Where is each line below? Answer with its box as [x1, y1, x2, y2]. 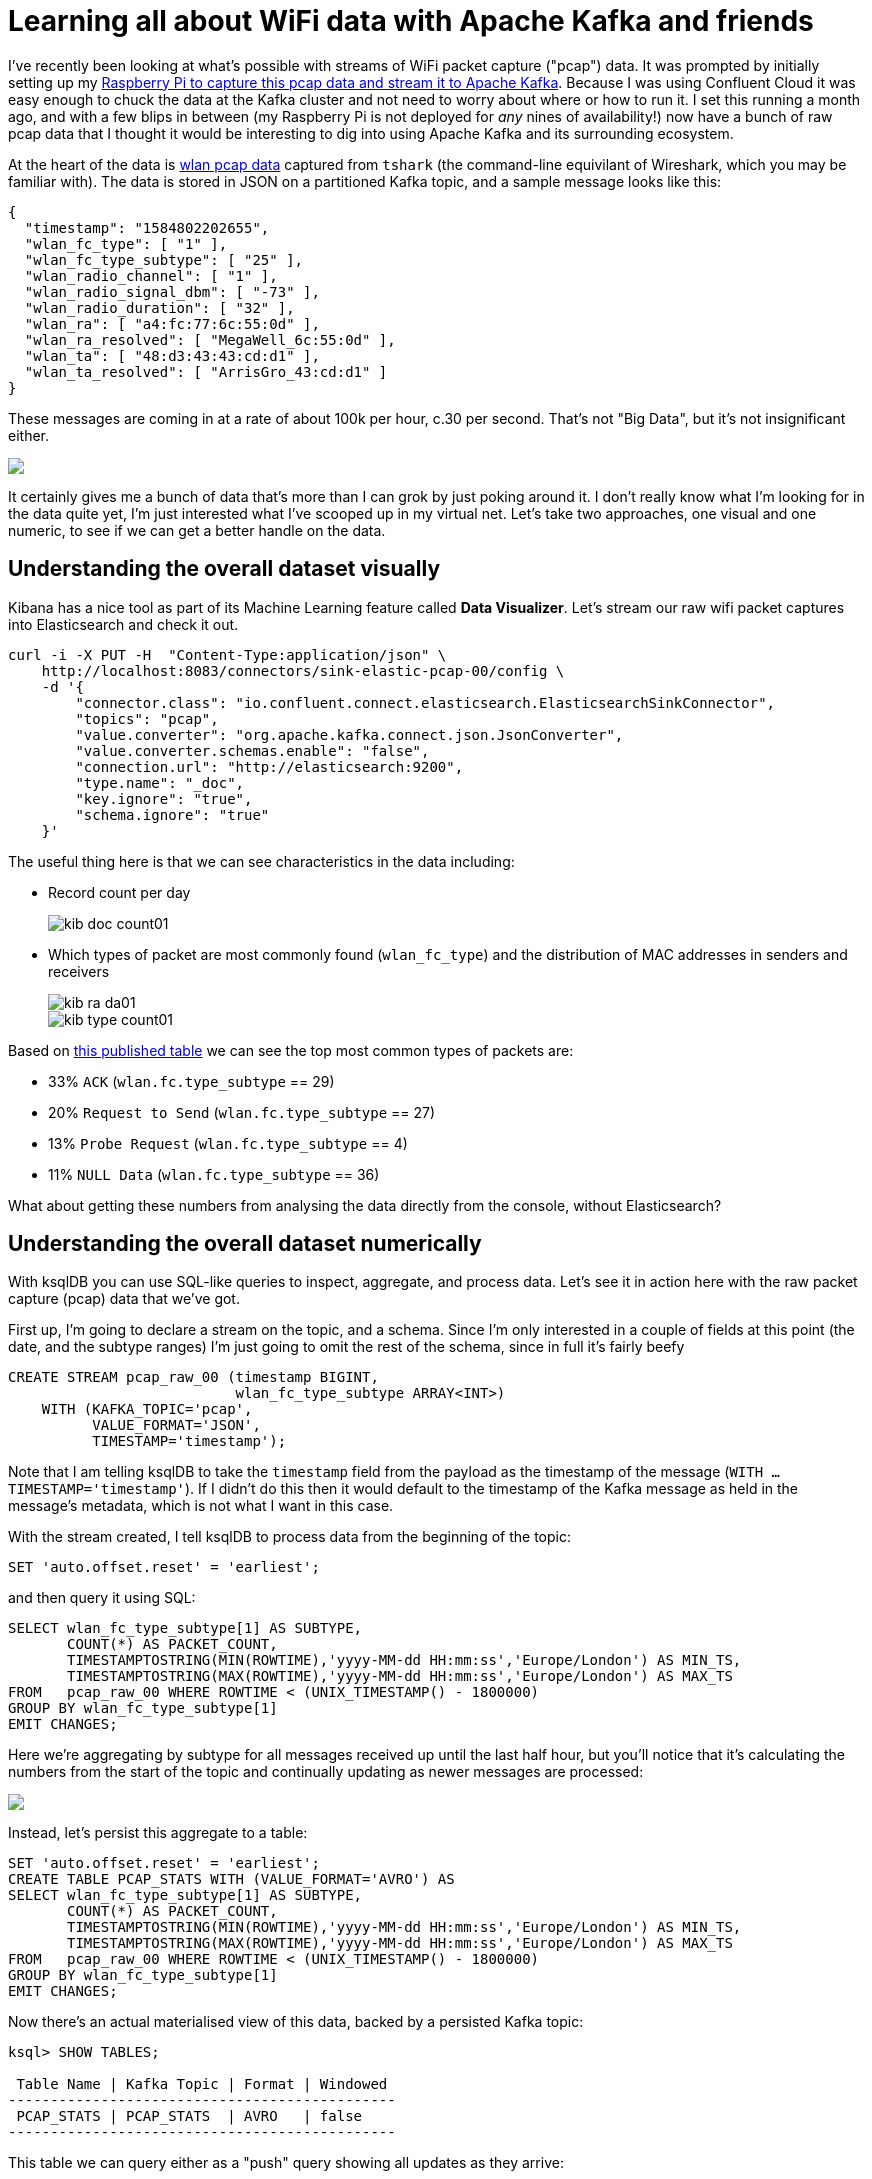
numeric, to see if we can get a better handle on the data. [8, 521, 386, 539]
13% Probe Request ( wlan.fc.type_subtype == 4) [48, 1134, 408, 1152]
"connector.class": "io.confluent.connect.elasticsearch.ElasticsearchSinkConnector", [75, 694, 776, 711]
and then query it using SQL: [8, 1589, 196, 1607]
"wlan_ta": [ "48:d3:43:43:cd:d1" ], [24, 347, 320, 364]
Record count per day [48, 883, 191, 901]
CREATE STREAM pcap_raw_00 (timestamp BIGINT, [8, 1369, 379, 1386]
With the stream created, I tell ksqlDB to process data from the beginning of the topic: [8, 1528, 571, 1546]
